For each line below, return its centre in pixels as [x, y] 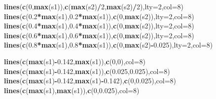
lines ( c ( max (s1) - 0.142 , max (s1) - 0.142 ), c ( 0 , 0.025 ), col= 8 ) [90, 81]
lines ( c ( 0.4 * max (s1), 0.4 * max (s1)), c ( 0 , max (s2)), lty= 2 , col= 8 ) [99, 26]
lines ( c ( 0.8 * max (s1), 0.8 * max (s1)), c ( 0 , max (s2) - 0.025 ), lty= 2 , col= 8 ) [108, 45]
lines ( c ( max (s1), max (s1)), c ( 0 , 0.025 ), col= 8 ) [72, 90]
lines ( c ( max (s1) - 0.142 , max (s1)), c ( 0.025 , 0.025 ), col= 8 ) [87, 71]
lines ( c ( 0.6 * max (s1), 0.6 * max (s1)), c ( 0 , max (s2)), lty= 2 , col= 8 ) [99, 35]
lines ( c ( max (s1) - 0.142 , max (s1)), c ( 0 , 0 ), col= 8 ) [75, 61]
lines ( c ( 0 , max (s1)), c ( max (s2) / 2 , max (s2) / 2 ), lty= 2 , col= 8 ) [94, 6]
